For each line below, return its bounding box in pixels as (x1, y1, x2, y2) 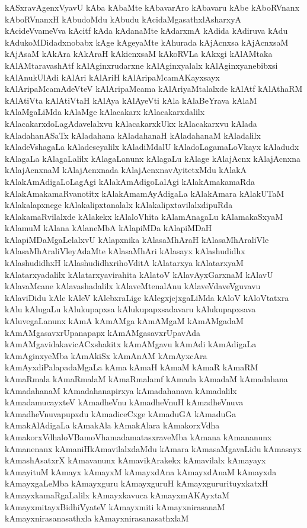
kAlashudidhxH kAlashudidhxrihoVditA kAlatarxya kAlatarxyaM (5, 257, 244, 269)
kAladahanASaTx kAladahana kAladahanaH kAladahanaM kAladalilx (5, 129, 261, 141)
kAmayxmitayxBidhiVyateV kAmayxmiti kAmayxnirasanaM (5, 500, 225, 513)
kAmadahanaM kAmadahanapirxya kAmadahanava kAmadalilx (5, 384, 237, 396)
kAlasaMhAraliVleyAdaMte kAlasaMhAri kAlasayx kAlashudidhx (5, 245, 245, 257)
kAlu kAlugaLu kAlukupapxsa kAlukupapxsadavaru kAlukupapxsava (5, 303, 256, 315)
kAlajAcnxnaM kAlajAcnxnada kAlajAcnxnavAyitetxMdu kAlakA (5, 164, 247, 176)
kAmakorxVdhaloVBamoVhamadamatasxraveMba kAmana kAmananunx (5, 430, 272, 443)
